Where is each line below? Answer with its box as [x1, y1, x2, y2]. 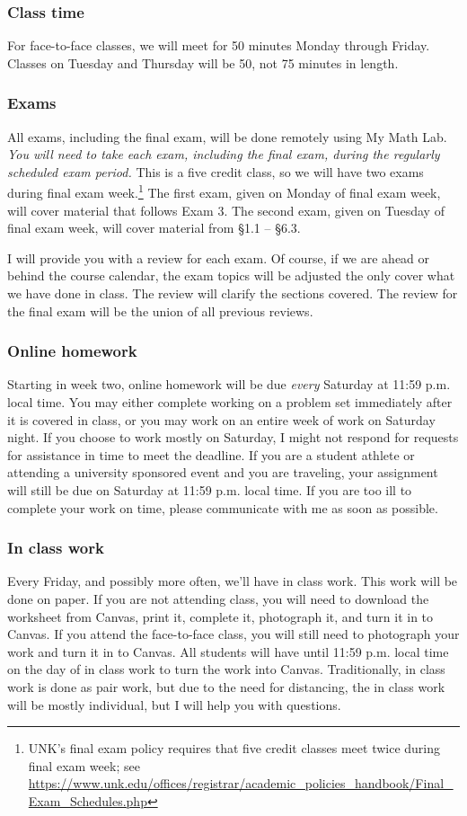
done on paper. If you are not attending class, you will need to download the [7, 590, 429, 608]
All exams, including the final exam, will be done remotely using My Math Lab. [7, 127, 447, 146]
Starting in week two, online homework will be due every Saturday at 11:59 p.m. [7, 375, 451, 394]
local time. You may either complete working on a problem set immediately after [7, 393, 453, 412]
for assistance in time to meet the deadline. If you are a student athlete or [7, 445, 415, 464]
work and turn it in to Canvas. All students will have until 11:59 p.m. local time [7, 642, 449, 661]
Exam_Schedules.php [28, 791, 147, 810]
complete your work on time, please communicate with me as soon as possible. [7, 498, 438, 517]
